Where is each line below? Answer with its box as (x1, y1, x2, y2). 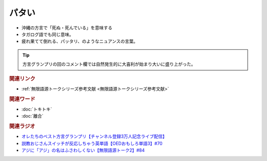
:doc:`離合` (21, 113, 44, 119)
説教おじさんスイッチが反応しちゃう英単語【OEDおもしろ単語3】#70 (21, 140, 163, 146)
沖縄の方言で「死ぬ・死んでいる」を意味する (21, 25, 113, 31)
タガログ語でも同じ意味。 (21, 31, 74, 37)
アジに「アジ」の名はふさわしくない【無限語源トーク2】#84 (21, 147, 145, 153)
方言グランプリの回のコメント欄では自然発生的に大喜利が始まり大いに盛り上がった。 (22, 61, 196, 67)
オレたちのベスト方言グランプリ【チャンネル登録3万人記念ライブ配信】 (21, 133, 168, 139)
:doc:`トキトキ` (21, 106, 52, 112)
